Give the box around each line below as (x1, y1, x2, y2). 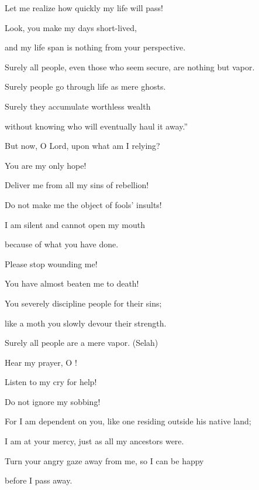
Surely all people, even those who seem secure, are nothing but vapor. (5, 60, 255, 73)
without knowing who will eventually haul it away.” (5, 120, 188, 132)
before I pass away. (5, 474, 72, 486)
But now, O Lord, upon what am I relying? (5, 139, 160, 152)
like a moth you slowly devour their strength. (5, 317, 167, 329)
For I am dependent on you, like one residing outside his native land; (5, 415, 251, 427)
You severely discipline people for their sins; (5, 297, 162, 309)
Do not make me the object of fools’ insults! (5, 198, 162, 210)
